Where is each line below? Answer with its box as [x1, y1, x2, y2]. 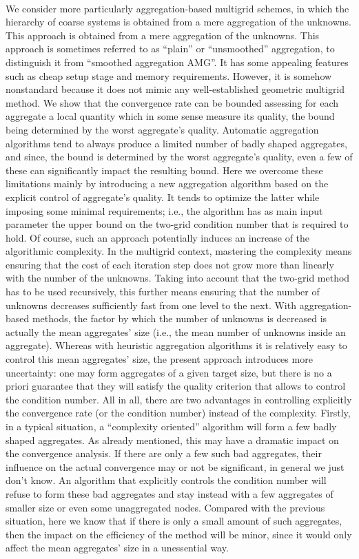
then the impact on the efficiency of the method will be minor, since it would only [6, 527, 352, 541]
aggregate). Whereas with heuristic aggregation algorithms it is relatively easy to [6, 338, 347, 352]
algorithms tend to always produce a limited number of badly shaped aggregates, [6, 136, 347, 150]
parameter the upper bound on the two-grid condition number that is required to [6, 217, 349, 231]
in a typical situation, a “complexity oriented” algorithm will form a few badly [6, 419, 337, 433]
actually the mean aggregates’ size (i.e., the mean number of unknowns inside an [6, 324, 346, 339]
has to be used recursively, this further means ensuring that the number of [6, 284, 320, 299]
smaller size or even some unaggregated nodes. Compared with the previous [6, 500, 325, 514]
